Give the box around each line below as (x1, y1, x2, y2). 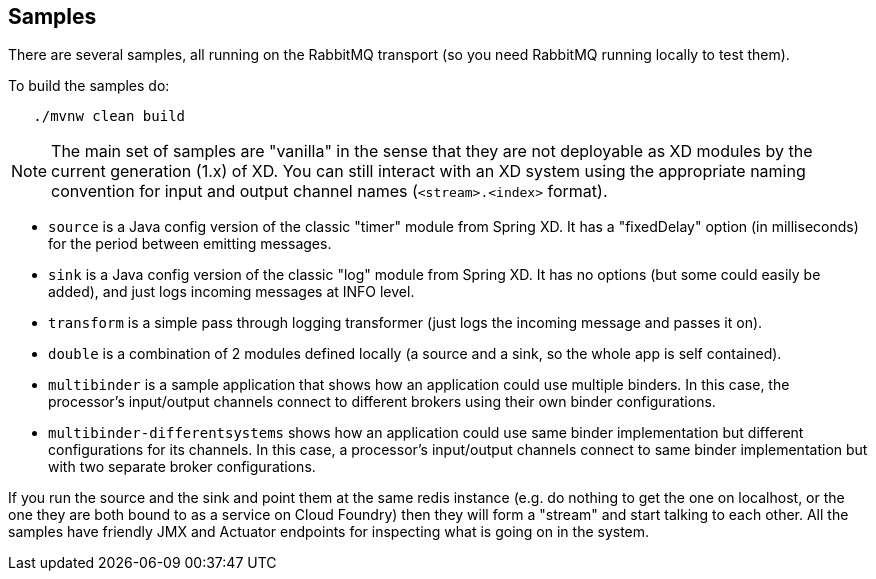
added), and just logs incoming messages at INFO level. (48, 283, 415, 301)
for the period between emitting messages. (48, 235, 332, 253)
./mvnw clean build (33, 108, 186, 125)
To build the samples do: (8, 77, 170, 95)
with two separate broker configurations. (48, 458, 316, 476)
